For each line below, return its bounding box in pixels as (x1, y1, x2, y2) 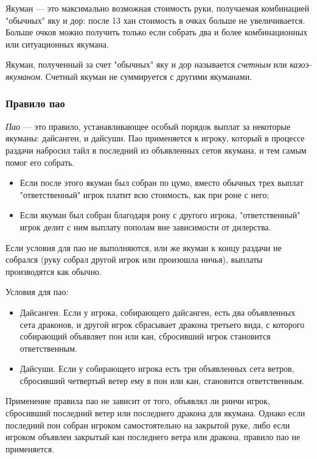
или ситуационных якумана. (5, 37, 109, 50)
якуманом (5, 69, 41, 82)
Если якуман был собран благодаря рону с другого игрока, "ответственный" (19, 208, 301, 221)
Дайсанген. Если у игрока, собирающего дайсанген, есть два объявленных (19, 305, 296, 318)
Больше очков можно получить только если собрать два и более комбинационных (5, 26, 308, 38)
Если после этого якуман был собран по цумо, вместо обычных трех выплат (19, 176, 304, 189)
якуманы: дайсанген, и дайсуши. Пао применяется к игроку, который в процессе (5, 132, 305, 144)
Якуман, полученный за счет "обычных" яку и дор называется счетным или (5, 58, 287, 71)
